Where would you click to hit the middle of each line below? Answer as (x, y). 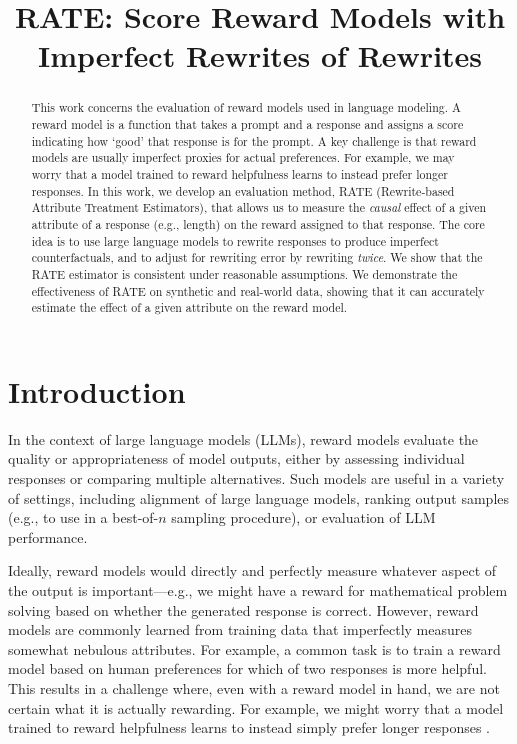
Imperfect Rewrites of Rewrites (260, 55)
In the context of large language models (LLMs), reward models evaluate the (243, 438)
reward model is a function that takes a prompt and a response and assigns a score (247, 124)
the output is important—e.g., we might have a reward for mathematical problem (258, 589)
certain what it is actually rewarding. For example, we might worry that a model (256, 707)
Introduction (97, 390)
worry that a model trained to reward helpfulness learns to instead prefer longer (239, 173)
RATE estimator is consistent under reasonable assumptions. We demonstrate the (244, 273)
